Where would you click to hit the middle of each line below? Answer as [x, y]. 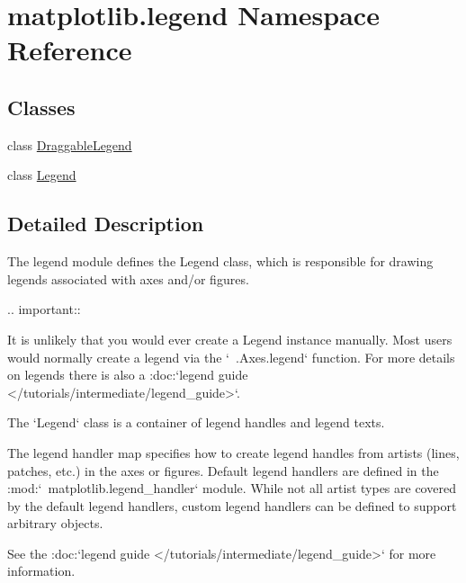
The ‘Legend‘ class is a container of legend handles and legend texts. [196, 422]
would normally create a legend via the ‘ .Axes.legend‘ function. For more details [231, 357]
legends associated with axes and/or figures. [128, 278]
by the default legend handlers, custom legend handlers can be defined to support [232, 505]
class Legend [42, 175]
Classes [41, 107]
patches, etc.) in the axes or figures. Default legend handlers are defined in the [223, 470]
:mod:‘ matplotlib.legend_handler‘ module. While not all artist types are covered [232, 488]
